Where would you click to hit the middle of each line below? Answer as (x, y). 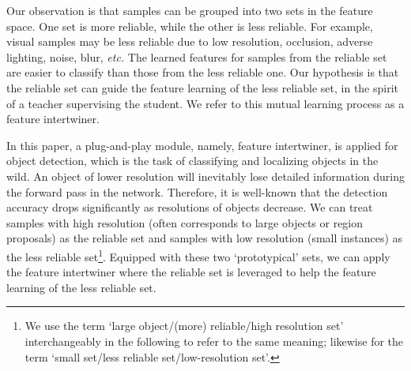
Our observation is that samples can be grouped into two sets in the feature (190, 10)
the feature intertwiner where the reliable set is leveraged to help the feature (191, 272)
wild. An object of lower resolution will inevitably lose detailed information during (205, 176)
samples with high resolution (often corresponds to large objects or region (185, 222)
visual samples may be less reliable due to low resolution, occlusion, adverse (190, 41)
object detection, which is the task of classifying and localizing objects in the (192, 161)
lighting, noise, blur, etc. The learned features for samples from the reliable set (197, 56)
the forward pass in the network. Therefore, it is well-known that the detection (197, 191)
